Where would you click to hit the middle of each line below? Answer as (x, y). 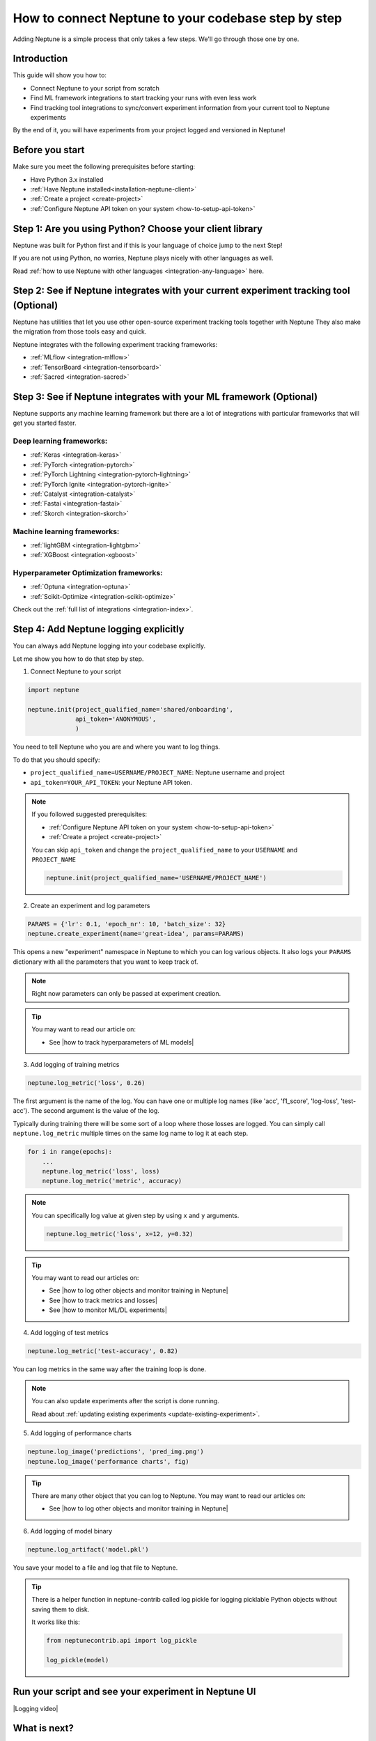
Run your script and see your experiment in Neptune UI (134, 1692)
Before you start (49, 150)
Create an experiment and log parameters (90, 905)
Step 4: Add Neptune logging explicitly (99, 629)
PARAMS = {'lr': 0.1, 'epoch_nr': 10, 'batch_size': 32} (127, 924)
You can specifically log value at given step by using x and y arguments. (135, 1215)
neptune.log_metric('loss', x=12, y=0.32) (120, 1234)
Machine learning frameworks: (66, 531)
